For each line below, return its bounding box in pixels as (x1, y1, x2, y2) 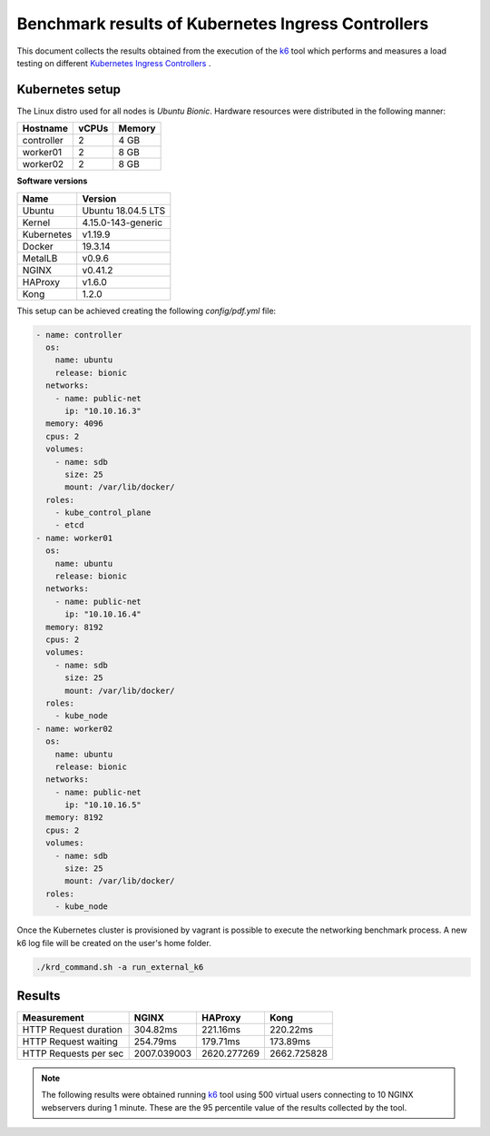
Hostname (22, 123, 68, 135)
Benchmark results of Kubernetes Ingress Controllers (16, 14, 429, 34)
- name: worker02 (35, 723, 113, 734)
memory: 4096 (45, 419, 103, 429)
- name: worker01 (35, 532, 113, 543)
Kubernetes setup (16, 82, 122, 97)
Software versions (16, 175, 88, 186)
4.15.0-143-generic (82, 216, 163, 229)
